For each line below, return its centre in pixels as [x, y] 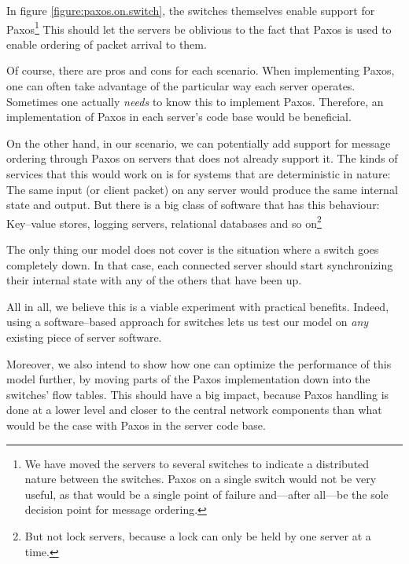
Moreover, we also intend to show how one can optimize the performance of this [199, 363]
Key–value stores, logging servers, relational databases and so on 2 [164, 222]
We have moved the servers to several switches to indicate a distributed [197, 463]
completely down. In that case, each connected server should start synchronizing [200, 264]
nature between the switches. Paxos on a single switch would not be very [201, 479]
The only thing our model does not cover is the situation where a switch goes [193, 249]
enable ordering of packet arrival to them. [107, 44]
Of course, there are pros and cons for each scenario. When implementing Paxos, [201, 70]
